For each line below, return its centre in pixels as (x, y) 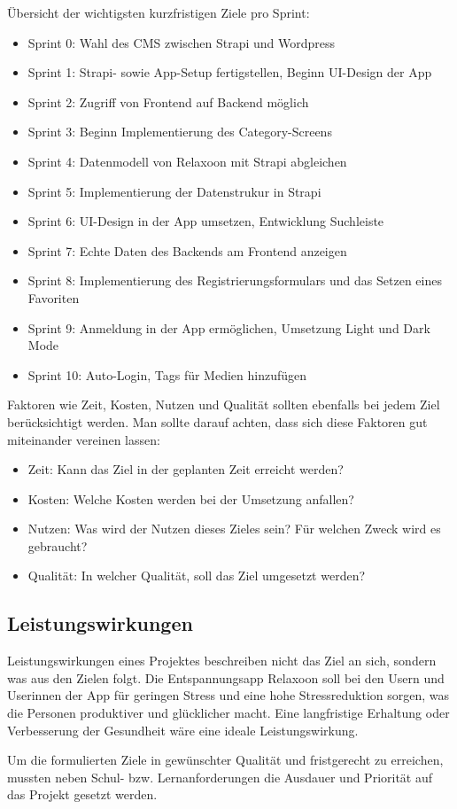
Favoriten (54, 297)
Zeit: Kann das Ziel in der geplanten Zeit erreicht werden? (186, 469)
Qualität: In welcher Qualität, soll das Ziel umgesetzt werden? (197, 576)
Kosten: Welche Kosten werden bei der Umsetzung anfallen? (191, 498)
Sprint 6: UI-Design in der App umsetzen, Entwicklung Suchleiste (206, 221)
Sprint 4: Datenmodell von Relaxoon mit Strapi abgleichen (187, 161)
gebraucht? (58, 545)
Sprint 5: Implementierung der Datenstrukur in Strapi (174, 191)
